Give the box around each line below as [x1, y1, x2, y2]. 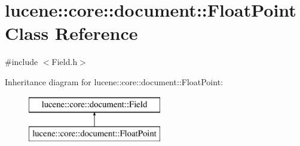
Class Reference [5, 21, 138, 45]
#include [5, 55, 38, 68]
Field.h [51, 55, 78, 68]
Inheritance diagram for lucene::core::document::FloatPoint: [5, 75, 223, 88]
